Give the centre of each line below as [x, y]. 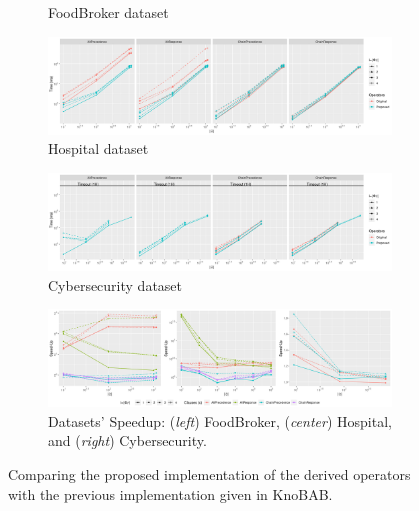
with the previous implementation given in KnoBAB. [170, 493]
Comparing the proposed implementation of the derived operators [209, 474]
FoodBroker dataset [108, 12]
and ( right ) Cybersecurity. [127, 440]
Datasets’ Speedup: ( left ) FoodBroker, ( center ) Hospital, [220, 420]
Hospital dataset [98, 148]
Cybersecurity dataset [115, 284]
